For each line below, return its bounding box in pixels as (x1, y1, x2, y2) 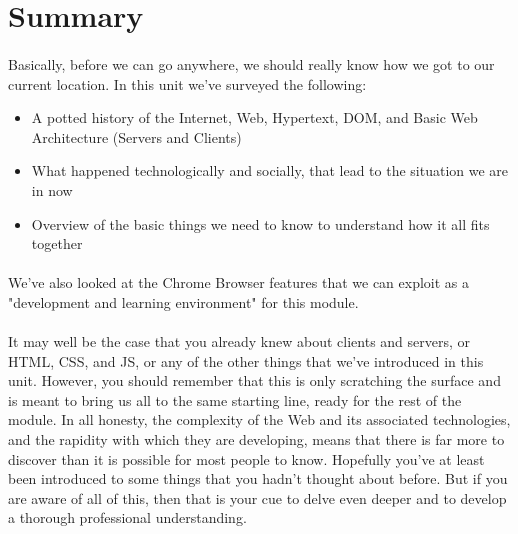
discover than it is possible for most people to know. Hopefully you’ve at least (8, 448, 485, 469)
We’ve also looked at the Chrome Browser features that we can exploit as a (8, 272, 470, 293)
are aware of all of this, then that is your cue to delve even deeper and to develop (8, 487, 507, 508)
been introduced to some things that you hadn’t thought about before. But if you (8, 468, 508, 489)
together (31, 233, 83, 254)
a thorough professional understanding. (8, 507, 247, 528)
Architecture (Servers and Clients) (31, 126, 242, 147)
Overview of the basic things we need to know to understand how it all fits (31, 213, 490, 234)
